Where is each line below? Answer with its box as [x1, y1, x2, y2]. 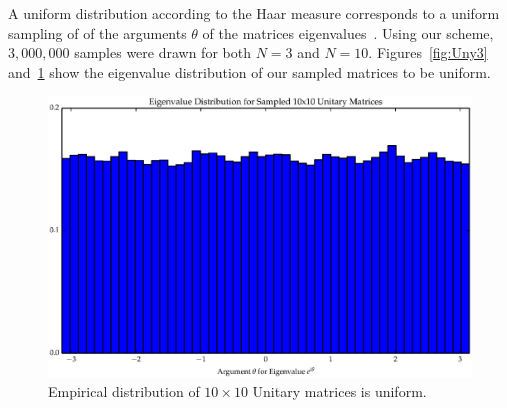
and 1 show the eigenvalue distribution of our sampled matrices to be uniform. [8, 61, 491, 82]
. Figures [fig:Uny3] [368, 42, 488, 63]
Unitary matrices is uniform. [252, 381, 427, 402]
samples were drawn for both [74, 42, 251, 63]
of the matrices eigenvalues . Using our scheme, [202, 22, 494, 43]
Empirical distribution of [48, 381, 200, 402]
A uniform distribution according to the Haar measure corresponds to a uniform [8, 3, 500, 23]
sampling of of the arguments [8, 22, 187, 43]
